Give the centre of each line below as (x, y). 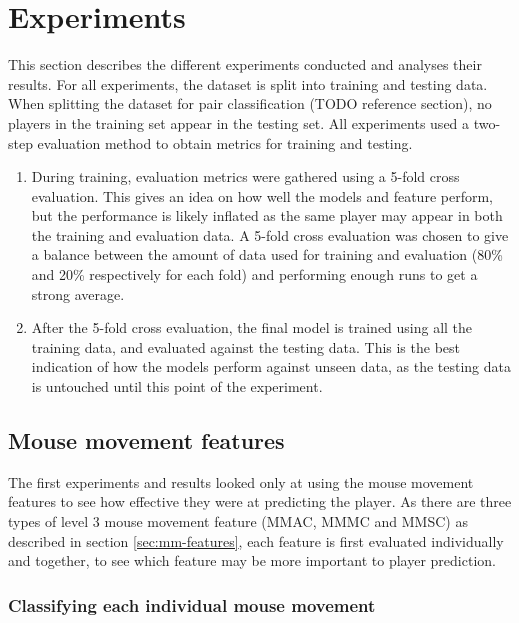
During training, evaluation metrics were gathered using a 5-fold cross (245, 176)
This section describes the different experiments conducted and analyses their (245, 64)
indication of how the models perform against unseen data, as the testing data (271, 366)
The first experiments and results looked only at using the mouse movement (241, 481)
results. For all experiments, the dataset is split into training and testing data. (248, 83)
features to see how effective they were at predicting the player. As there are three (260, 501)
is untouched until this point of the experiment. (177, 386)
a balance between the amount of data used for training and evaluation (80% (267, 254)
